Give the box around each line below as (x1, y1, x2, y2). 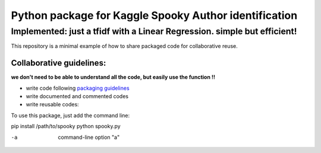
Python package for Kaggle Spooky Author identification (11, 9, 298, 22)
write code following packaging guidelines (26, 84, 130, 92)
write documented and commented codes (26, 93, 129, 100)
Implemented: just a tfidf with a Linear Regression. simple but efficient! (11, 26, 297, 37)
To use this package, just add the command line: (11, 112, 130, 119)
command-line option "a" (58, 134, 120, 141)
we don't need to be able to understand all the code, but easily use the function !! (11, 74, 215, 81)
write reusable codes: (26, 101, 80, 108)
